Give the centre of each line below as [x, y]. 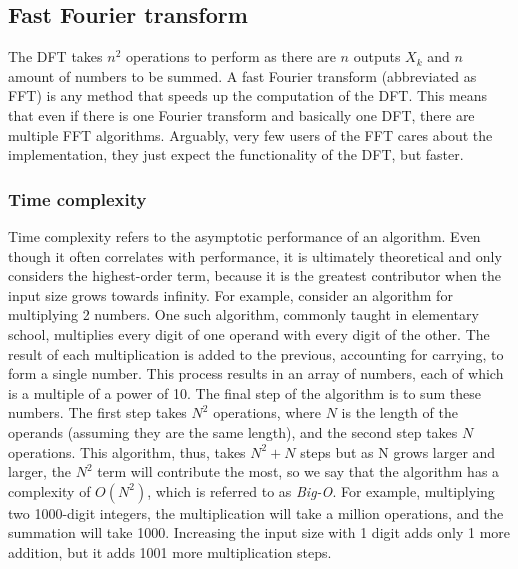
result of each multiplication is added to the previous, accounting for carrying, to [256, 353]
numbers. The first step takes [97, 412]
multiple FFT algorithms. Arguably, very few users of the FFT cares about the [250, 134]
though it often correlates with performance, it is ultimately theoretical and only [255, 255]
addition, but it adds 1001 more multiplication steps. [170, 551]
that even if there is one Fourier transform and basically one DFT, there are [241, 114]
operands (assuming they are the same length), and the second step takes [233, 431]
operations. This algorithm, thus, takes [127, 451]
